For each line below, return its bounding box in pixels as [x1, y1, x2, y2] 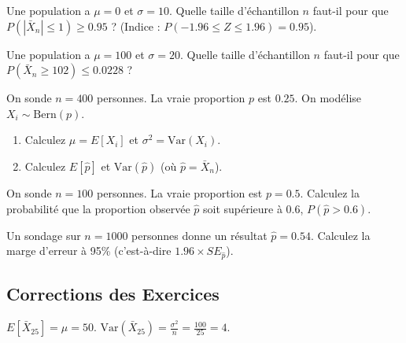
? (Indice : [111, 17, 161, 34]
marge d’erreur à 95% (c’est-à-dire [6, 242, 172, 259]
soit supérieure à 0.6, [202, 200, 304, 216]
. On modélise [294, 90, 362, 106]
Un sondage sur [6, 227, 81, 243]
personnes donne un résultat [131, 227, 268, 243]
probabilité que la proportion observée [6, 200, 190, 216]
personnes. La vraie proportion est [97, 184, 263, 201]
